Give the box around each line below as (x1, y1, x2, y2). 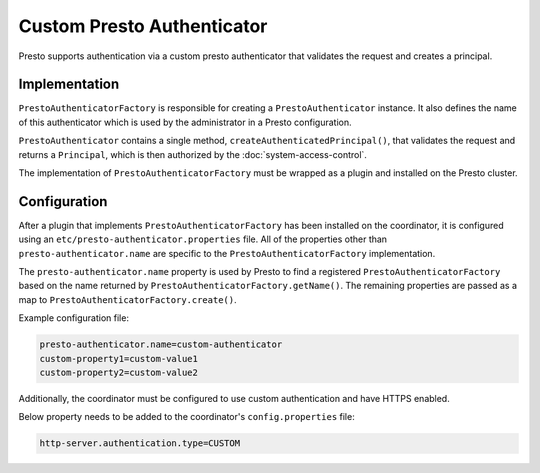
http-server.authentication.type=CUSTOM (39, 438, 240, 449)
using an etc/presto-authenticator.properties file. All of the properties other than (18, 233, 388, 245)
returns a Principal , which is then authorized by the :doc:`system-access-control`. (18, 148, 367, 160)
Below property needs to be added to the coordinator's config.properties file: (18, 411, 355, 423)
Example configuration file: (18, 312, 130, 324)
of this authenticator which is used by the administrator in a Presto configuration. (18, 116, 352, 128)
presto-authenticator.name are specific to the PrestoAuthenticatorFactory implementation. (18, 247, 436, 259)
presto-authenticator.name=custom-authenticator (39, 339, 283, 350)
